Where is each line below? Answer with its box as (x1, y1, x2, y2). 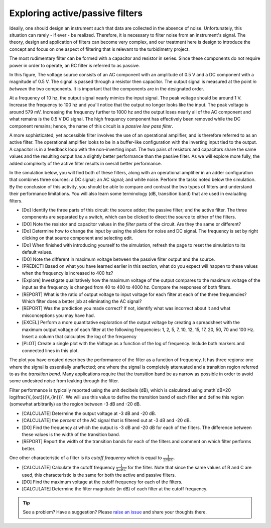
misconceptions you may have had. (22, 312, 95, 319)
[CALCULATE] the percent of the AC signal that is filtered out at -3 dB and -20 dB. (22, 417, 191, 424)
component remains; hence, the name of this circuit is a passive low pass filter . (9, 123, 173, 129)
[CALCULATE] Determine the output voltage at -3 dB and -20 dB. (22, 410, 157, 416)
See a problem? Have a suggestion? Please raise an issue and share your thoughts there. (23, 509, 207, 515)
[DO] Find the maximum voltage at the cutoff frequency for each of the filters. (22, 479, 183, 485)
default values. (22, 249, 53, 255)
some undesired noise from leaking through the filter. (9, 378, 119, 384)
